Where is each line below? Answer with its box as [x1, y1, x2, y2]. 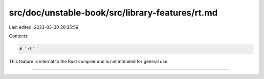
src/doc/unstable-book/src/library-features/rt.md [9, 7, 218, 18]
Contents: [9, 33, 29, 39]
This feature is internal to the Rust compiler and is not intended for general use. [9, 58, 169, 64]
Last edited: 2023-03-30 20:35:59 [9, 24, 79, 30]
